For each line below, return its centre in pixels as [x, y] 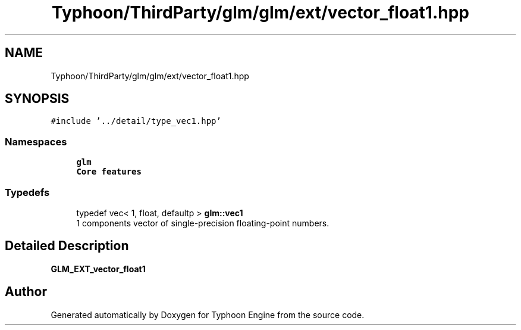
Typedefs [27, 192]
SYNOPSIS [37, 99]
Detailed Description [67, 246]
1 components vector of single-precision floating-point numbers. [203, 223]
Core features [109, 172]
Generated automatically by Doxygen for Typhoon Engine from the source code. [208, 315]
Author [26, 292]
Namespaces [36, 141]
